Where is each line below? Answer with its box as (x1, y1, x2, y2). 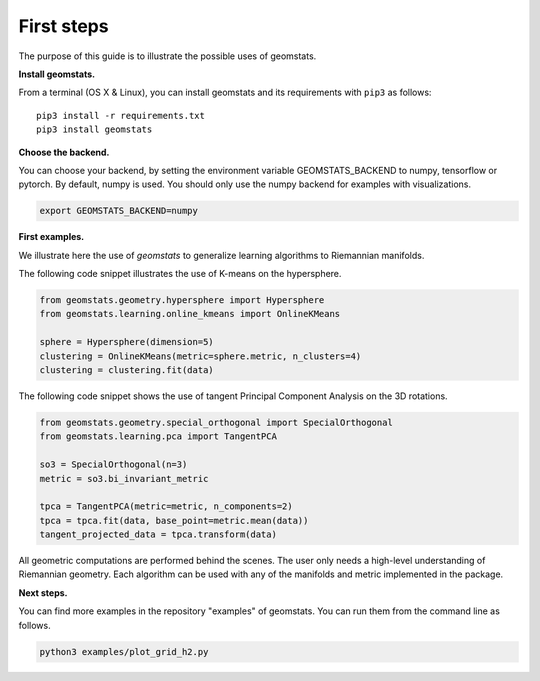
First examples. (18, 231, 85, 243)
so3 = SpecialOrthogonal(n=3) (39, 459, 188, 470)
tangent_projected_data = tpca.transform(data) (39, 529, 277, 540)
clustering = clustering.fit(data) (39, 364, 214, 375)
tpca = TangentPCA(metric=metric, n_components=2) (39, 501, 294, 512)
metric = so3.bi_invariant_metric (39, 473, 209, 484)
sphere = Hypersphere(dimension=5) (39, 336, 214, 348)
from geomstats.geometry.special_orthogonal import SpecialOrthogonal (39, 416, 394, 428)
